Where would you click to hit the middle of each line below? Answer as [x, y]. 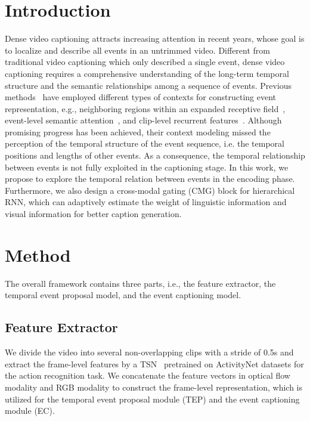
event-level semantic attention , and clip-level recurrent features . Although [143, 120]
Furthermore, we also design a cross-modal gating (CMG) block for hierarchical [150, 190]
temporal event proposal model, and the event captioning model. [123, 295]
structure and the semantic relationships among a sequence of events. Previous [148, 85]
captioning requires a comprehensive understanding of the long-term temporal [147, 73]
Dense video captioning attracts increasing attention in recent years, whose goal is [155, 38]
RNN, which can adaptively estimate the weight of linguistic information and [146, 202]
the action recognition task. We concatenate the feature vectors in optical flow [148, 375]
